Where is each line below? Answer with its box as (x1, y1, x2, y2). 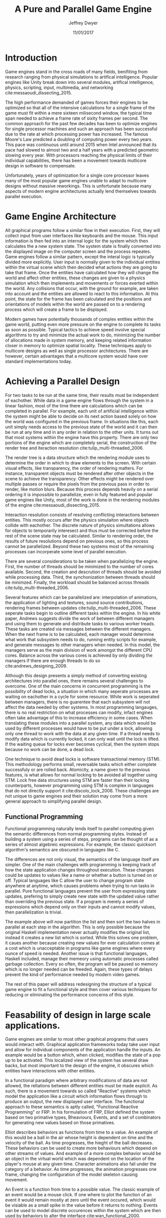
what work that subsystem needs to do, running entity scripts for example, (5, 636, 157, 642)
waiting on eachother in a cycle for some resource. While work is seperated (5, 693, 160, 699)
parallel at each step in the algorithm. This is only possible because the (5, 924, 150, 930)
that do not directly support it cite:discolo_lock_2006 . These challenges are (5, 787, 159, 793)
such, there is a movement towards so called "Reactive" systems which (5, 1088, 151, 1094)
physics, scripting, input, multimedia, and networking (5, 84, 113, 90)
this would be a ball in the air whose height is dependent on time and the (5, 1135, 154, 1141)
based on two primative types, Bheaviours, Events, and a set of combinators (5, 1114, 161, 1121)
